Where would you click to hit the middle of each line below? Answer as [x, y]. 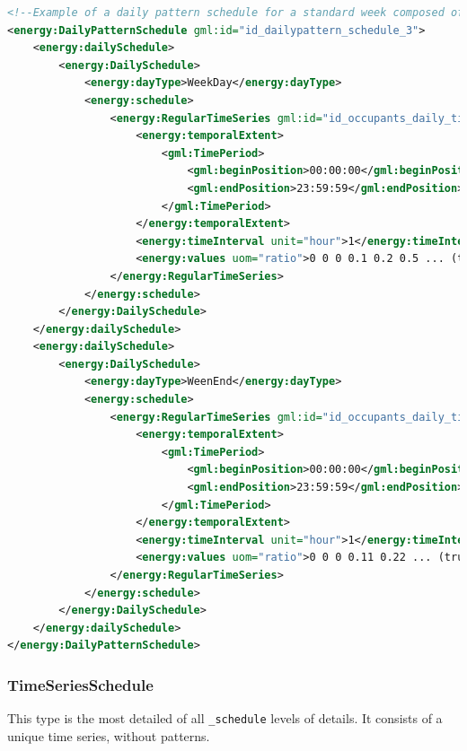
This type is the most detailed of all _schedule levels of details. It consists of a [225, 718]
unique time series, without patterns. [109, 735]
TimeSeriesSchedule [80, 684]
